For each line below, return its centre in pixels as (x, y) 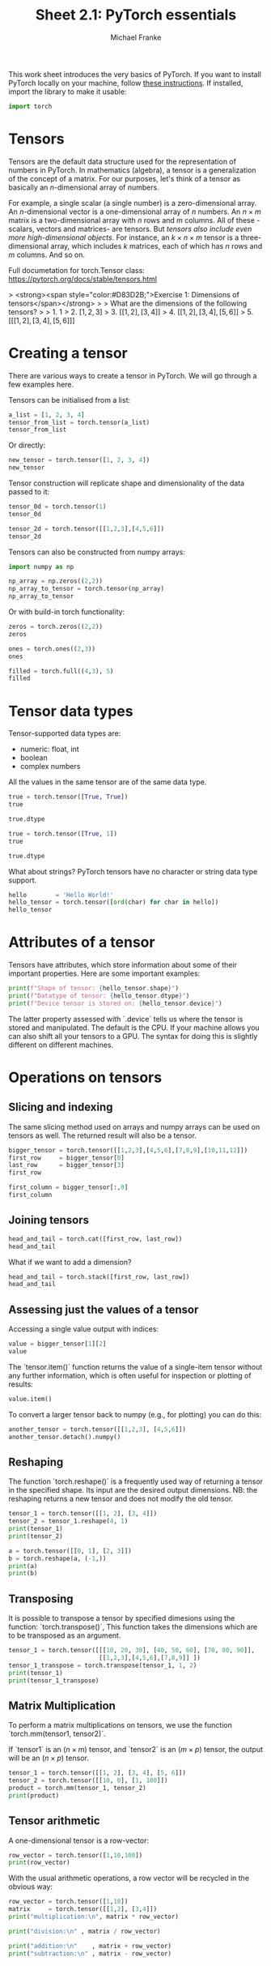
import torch (30, 106)
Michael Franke (136, 37)
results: (21, 1384)
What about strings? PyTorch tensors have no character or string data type (133, 871)
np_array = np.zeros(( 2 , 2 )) (56, 581)
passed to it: (29, 492)
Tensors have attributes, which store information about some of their (123, 965)
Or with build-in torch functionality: (67, 612)
